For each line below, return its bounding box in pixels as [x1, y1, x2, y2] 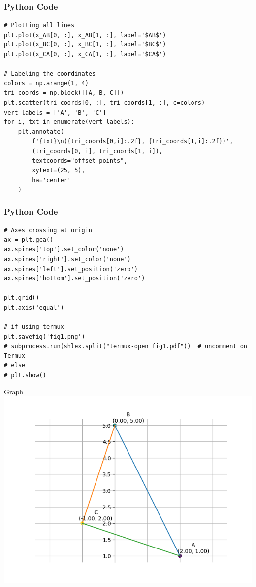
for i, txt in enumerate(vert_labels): [4, 118, 134, 126]
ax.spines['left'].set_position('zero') [4, 265, 138, 273]
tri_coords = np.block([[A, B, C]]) [4, 89, 124, 97]
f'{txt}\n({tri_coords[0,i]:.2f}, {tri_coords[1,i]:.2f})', [32, 138, 233, 145]
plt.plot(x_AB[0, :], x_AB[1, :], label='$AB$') [4, 31, 166, 39]
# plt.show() [4, 372, 46, 379]
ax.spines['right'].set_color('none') [4, 255, 131, 263]
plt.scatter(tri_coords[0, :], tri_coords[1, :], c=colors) [4, 99, 205, 106]
